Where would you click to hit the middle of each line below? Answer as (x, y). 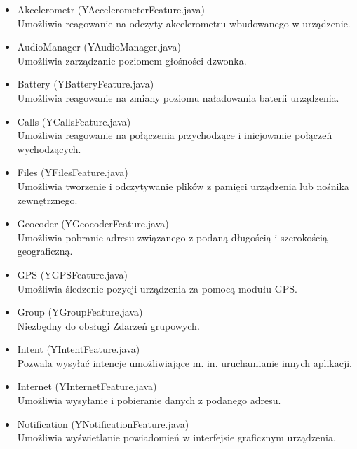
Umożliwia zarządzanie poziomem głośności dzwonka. (132, 60)
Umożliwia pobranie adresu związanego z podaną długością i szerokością (173, 237)
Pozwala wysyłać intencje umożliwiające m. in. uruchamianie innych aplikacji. (184, 362)
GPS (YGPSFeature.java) (72, 274)
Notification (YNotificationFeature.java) (103, 423)
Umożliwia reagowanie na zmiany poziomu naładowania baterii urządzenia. (178, 97)
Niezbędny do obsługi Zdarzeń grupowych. (108, 325)
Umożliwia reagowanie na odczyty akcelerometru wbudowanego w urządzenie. (184, 23)
